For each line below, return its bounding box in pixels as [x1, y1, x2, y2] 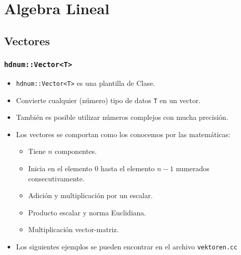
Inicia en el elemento [28, 163, 93, 174]
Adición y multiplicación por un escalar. [28, 190, 153, 201]
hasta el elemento [100, 163, 155, 174]
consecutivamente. [28, 173, 85, 183]
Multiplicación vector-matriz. [28, 224, 119, 235]
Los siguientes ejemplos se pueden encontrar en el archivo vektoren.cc [16, 241, 237, 251]
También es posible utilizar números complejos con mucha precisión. [16, 112, 228, 122]
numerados [175, 163, 209, 174]
